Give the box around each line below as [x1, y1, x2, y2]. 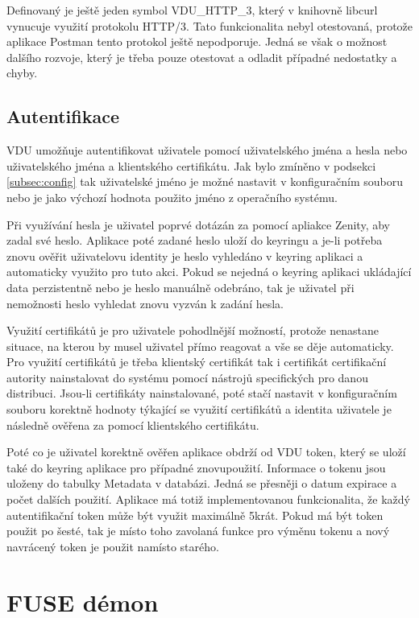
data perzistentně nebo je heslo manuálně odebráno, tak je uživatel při [6, 278, 355, 295]
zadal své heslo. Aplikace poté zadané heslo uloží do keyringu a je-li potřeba [6, 232, 383, 249]
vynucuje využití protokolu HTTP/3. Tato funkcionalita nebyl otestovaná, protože [6, 17, 413, 34]
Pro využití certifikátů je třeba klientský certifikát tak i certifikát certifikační [6, 353, 387, 370]
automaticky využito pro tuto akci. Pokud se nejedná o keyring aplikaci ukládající [6, 263, 412, 280]
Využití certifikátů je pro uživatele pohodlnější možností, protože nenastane [6, 322, 379, 339]
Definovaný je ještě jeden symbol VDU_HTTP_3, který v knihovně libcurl [6, 2, 378, 18]
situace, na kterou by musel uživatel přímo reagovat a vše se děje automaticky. [6, 337, 394, 354]
